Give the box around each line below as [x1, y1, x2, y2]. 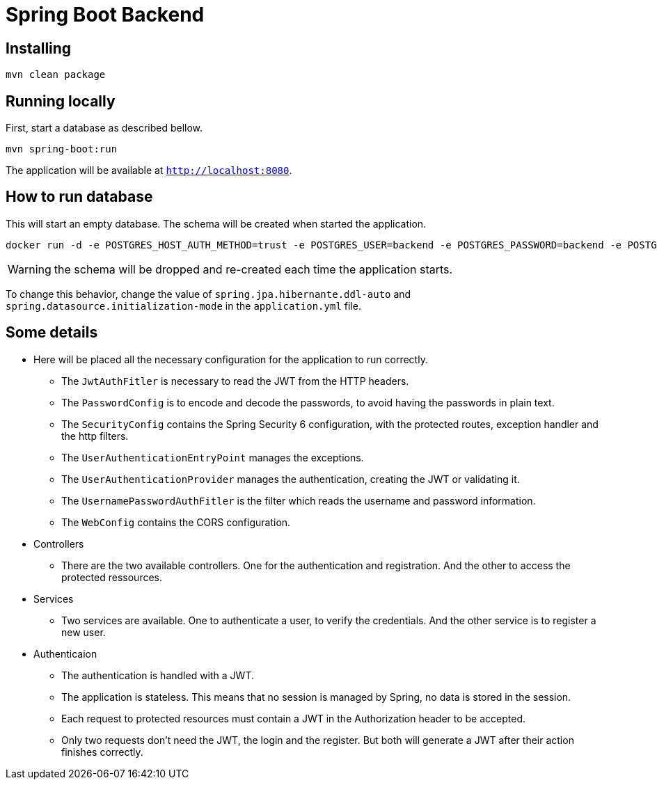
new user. [61, 626, 106, 638]
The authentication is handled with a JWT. [61, 669, 254, 681]
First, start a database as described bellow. [6, 122, 203, 134]
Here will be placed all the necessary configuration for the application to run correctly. [33, 353, 428, 365]
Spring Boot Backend [6, 3, 205, 26]
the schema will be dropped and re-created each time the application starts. [54, 262, 453, 276]
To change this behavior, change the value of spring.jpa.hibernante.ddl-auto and [6, 287, 411, 300]
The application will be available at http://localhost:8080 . [6, 164, 292, 177]
